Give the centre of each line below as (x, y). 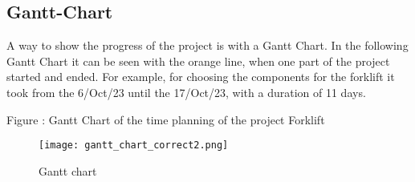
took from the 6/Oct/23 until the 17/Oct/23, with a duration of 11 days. (186, 92)
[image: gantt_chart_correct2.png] (134, 146)
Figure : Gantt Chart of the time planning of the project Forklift (166, 119)
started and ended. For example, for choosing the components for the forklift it (201, 77)
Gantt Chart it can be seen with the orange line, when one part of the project (198, 61)
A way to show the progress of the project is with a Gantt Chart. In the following (207, 45)
